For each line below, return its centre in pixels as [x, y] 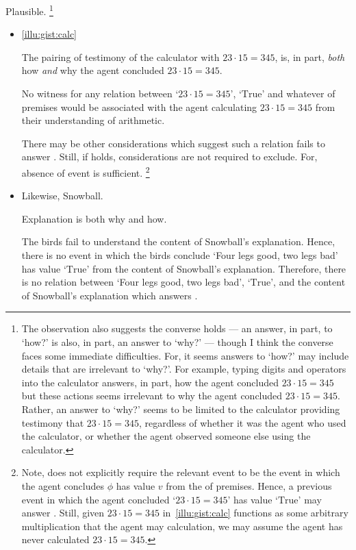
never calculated [55, 539]
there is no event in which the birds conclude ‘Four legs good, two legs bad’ [180, 255]
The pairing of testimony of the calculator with [120, 57]
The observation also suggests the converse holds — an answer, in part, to [177, 328]
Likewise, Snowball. [62, 196]
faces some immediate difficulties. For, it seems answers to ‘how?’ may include [185, 355]
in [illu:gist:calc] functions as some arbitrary [255, 513]
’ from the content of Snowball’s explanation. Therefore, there [216, 268]
